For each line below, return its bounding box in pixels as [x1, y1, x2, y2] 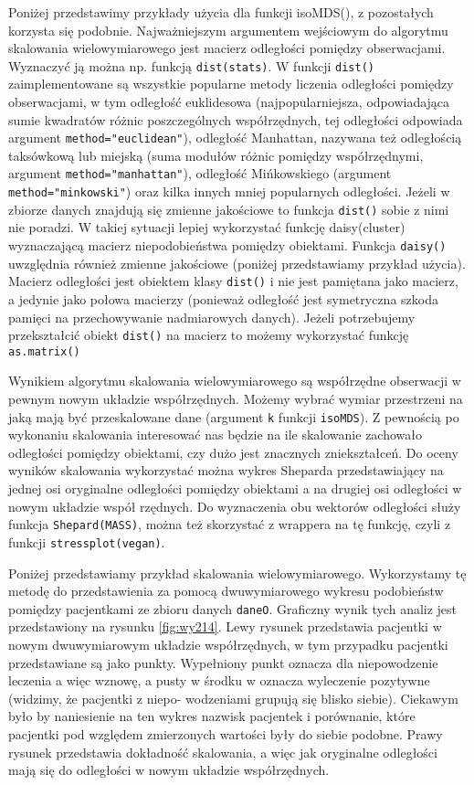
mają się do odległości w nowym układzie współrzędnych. [8, 760, 330, 780]
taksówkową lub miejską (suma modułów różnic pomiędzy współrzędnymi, [8, 145, 424, 164]
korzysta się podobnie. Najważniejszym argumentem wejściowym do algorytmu [8, 20, 448, 39]
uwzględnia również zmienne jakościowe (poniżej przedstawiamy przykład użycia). [8, 253, 466, 272]
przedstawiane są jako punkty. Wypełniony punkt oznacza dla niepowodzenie [8, 652, 438, 672]
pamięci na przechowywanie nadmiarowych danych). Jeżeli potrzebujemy [8, 307, 416, 326]
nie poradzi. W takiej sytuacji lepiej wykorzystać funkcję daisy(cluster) [8, 217, 406, 237]
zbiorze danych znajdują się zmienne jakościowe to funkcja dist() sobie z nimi [8, 199, 449, 218]
